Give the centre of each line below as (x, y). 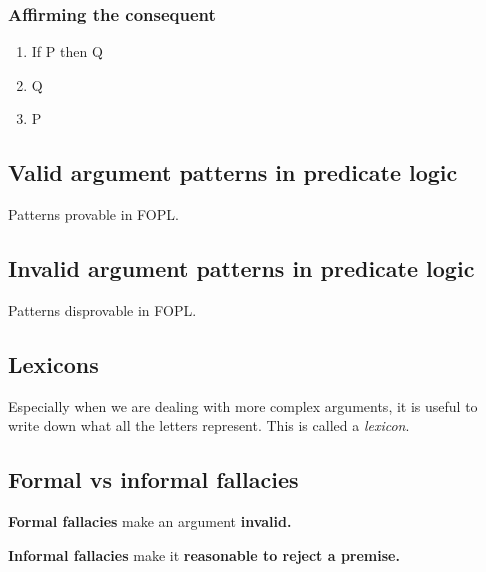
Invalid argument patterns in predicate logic (241, 268)
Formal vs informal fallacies (153, 479)
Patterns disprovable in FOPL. (102, 310)
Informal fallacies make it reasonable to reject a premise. (204, 554)
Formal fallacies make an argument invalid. (150, 521)
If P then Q (67, 51)
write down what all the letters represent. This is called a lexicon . (209, 425)
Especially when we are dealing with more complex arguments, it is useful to (243, 405)
